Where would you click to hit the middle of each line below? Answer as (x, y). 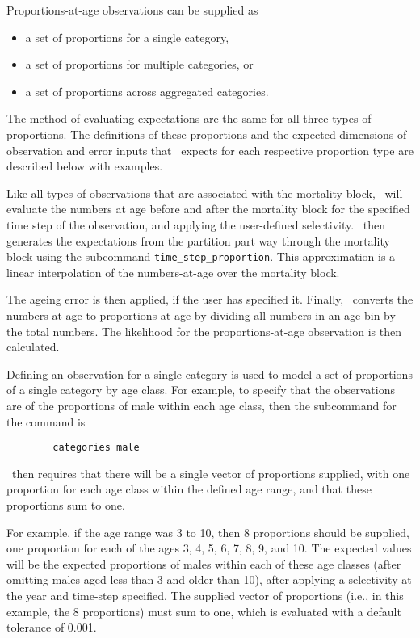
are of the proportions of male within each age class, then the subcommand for (202, 405)
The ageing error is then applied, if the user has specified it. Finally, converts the (210, 299)
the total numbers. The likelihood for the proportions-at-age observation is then (204, 331)
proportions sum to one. (66, 504)
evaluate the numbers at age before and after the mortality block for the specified (208, 209)
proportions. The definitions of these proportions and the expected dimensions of (207, 134)
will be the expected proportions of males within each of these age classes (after (204, 563)
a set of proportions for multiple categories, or (139, 64)
